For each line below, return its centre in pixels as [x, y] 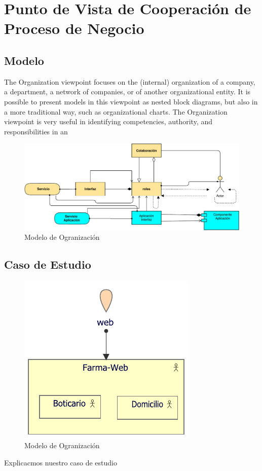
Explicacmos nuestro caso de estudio [61, 463]
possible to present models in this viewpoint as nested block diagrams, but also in [131, 101]
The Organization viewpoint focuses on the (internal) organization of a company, [130, 81]
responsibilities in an [36, 131]
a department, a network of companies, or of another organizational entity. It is [127, 92]
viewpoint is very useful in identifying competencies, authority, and [108, 121]
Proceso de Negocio [74, 28]
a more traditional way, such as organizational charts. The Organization [116, 111]
